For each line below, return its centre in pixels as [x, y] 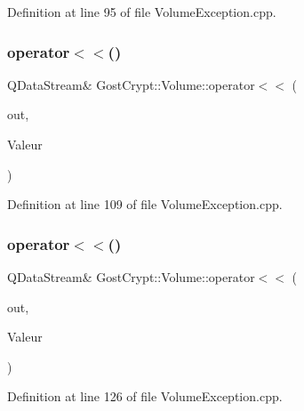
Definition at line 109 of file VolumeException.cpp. [145, 204]
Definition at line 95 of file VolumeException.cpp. [142, 12]
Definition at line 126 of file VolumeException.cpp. [145, 396]
